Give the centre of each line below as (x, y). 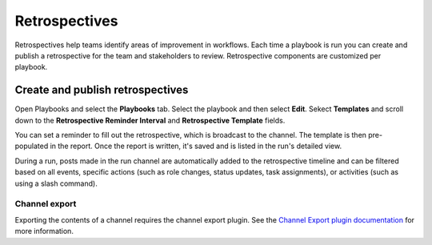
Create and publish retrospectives (102, 90)
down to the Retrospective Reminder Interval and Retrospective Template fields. (150, 120)
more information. (44, 231)
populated (32, 146)
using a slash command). (56, 183)
